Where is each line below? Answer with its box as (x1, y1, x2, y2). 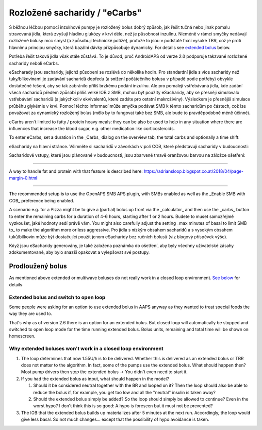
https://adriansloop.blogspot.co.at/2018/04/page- (144, 168, 244, 174)
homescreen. (9, 333, 36, 339)
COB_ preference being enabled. (9, 198, 75, 203)
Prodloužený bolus (9, 262, 67, 270)
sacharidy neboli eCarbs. (9, 60, 59, 66)
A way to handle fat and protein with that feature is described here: (9, 168, 143, 174)
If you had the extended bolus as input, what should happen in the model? (21, 376, 169, 381)
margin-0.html (9, 175, 37, 181)
